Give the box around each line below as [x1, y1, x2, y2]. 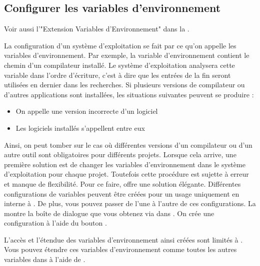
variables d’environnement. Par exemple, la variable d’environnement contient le [4, 50, 249, 60]
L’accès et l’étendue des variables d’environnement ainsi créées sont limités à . [4, 234, 243, 245]
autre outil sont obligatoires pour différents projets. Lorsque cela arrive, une [4, 149, 236, 160]
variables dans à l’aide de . [4, 254, 85, 265]
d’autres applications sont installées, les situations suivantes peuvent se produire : [4, 89, 254, 99]
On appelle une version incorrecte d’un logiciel [15, 106, 158, 116]
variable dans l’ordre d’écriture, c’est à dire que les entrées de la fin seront [4, 69, 231, 80]
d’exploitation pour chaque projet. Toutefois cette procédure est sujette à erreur [4, 169, 249, 179]
